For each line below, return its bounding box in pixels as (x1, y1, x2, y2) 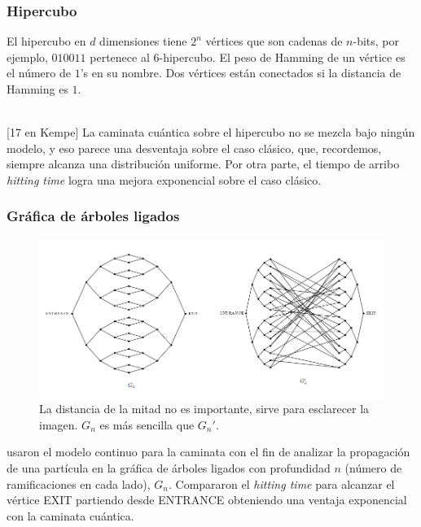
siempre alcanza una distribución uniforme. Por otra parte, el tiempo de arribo (7, 155, 400, 172)
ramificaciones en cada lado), (7, 475, 151, 492)
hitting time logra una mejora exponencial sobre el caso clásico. (7, 171, 322, 188)
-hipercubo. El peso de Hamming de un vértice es (159, 48, 406, 65)
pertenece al (90, 48, 150, 65)
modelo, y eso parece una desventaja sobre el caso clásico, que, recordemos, (7, 139, 382, 156)
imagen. (39, 416, 78, 433)
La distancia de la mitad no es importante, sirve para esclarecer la (39, 400, 370, 417)
